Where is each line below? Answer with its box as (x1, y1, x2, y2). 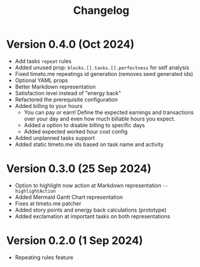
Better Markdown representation (14, 83, 96, 90)
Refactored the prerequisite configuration (14, 96, 118, 103)
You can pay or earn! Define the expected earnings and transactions (23, 108, 194, 116)
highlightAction (14, 188, 56, 194)
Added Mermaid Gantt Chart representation (14, 193, 123, 201)
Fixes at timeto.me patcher (14, 199, 82, 207)
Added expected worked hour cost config (23, 128, 128, 135)
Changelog (73, 4, 130, 17)
